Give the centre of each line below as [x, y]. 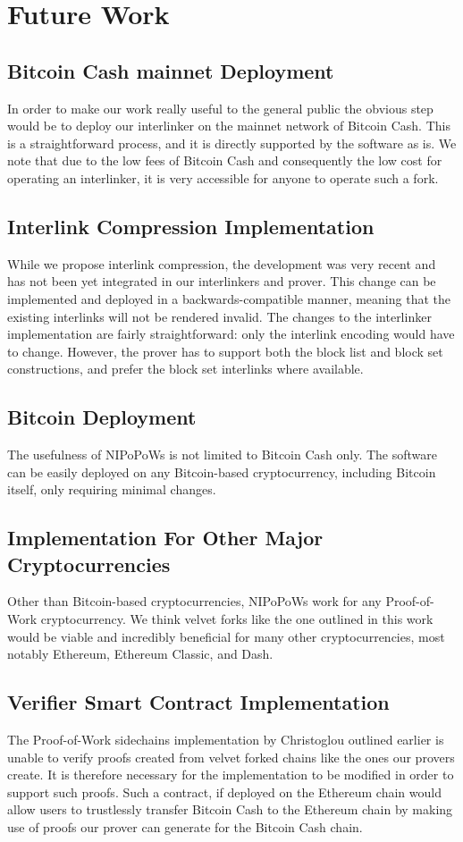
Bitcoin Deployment [102, 417]
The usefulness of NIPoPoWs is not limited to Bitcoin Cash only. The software [223, 455]
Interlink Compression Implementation [191, 226]
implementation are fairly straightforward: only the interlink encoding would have [231, 334]
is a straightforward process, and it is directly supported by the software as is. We [232, 143]
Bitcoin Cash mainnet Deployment [171, 70]
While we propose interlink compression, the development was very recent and [222, 263]
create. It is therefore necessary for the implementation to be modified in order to [231, 775]
